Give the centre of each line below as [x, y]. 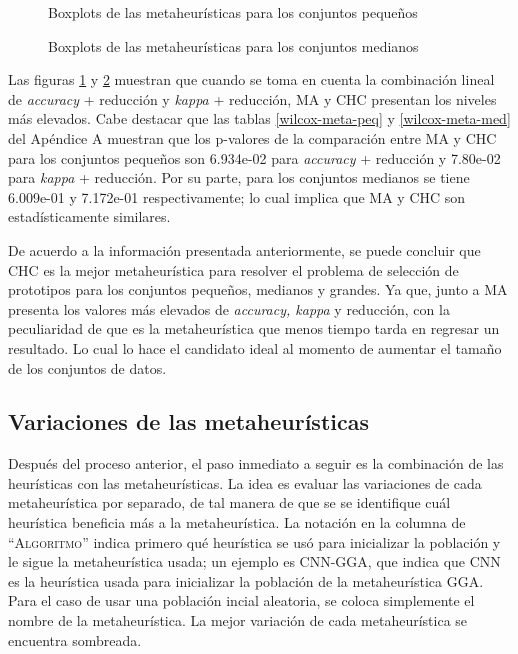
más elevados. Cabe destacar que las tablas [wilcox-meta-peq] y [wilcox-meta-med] [259, 118]
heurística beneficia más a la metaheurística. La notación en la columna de [237, 522]
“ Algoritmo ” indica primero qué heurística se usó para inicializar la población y [254, 541]
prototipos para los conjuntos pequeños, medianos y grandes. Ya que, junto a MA [258, 289]
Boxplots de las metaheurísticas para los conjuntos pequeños [233, 12]
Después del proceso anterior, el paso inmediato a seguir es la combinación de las [256, 463]
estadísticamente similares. [89, 216]
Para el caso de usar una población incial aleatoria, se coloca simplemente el [241, 600]
